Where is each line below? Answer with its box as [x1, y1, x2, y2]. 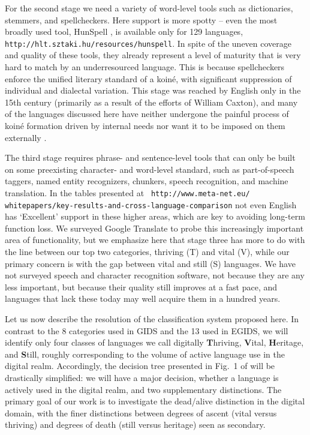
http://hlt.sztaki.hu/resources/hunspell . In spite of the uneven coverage [5, 37, 292, 49]
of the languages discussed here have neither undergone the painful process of [5, 107, 289, 120]
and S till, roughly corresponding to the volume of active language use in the [5, 347, 285, 360]
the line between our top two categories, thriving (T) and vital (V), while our [5, 245, 290, 258]
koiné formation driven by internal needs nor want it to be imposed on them [5, 119, 285, 131]
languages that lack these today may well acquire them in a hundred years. [5, 292, 281, 305]
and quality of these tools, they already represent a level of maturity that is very [5, 49, 301, 61]
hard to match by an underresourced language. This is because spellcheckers [5, 61, 285, 73]
